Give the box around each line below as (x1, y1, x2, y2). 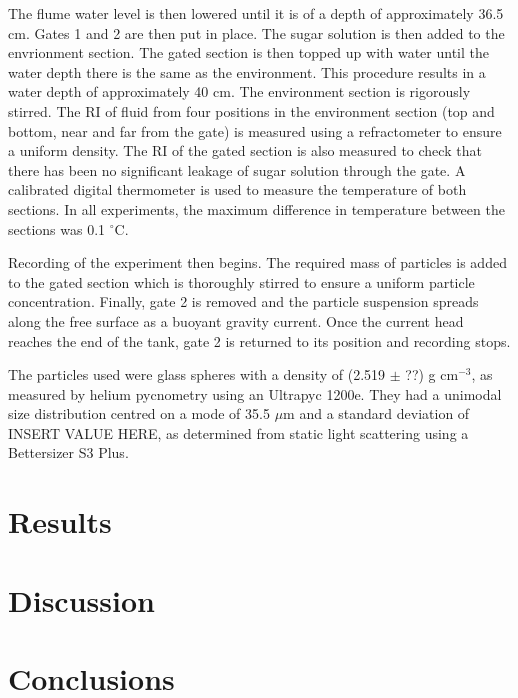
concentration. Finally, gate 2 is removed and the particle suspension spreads (8, 291, 479, 312)
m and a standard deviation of (283, 403, 470, 424)
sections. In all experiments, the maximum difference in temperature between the (8, 198, 505, 219)
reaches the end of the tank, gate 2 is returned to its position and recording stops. (8, 330, 511, 351)
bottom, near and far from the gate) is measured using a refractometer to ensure (8, 120, 502, 141)
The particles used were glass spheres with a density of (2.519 (8, 364, 386, 385)
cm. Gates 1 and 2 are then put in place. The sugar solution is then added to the (8, 22, 505, 43)
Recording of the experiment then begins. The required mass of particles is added (8, 252, 507, 273)
